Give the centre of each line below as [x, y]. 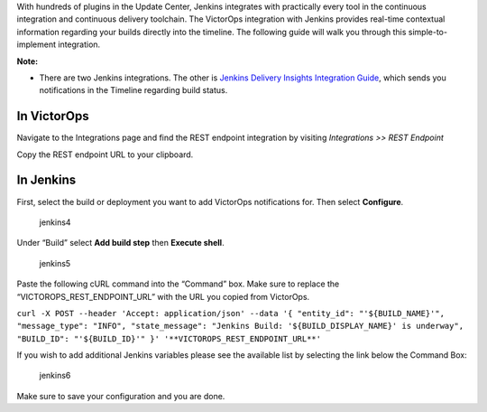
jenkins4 [55, 222]
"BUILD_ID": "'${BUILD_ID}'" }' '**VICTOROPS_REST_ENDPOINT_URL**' [169, 338]
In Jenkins [46, 180]
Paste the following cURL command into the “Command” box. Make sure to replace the [178, 284]
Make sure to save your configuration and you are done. [121, 396]
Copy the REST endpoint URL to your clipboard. [105, 154]
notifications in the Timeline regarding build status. [133, 90]
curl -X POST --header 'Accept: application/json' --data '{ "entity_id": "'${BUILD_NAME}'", [231, 313]
